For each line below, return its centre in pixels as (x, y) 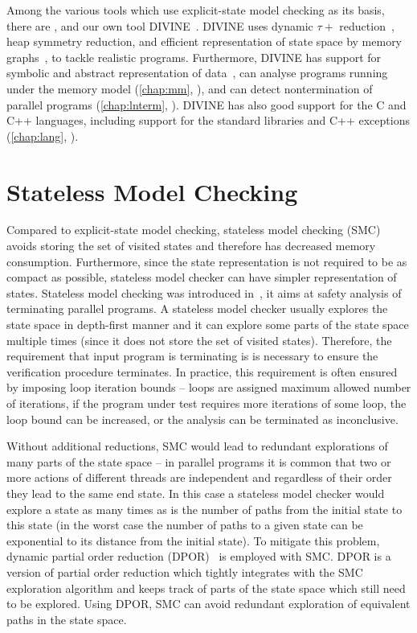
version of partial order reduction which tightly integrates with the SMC (185, 571)
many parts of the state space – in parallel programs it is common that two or (199, 461)
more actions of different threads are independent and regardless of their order (199, 477)
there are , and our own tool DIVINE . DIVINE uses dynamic (160, 25)
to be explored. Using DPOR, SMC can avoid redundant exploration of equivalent (208, 604)
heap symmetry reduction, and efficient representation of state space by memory (204, 41)
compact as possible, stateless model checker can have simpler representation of (202, 277)
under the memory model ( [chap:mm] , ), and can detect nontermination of (190, 88)
